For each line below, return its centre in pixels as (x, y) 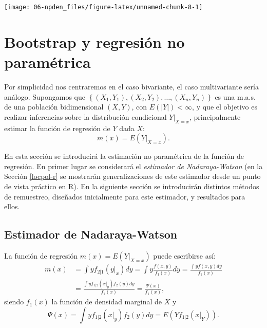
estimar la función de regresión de (57, 128)
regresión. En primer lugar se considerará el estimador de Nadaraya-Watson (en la (133, 166)
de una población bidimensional (54, 107)
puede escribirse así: (184, 255)
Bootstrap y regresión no (94, 41)
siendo (14, 302)
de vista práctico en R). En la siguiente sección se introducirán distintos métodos (132, 186)
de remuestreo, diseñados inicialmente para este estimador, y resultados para (125, 196)
